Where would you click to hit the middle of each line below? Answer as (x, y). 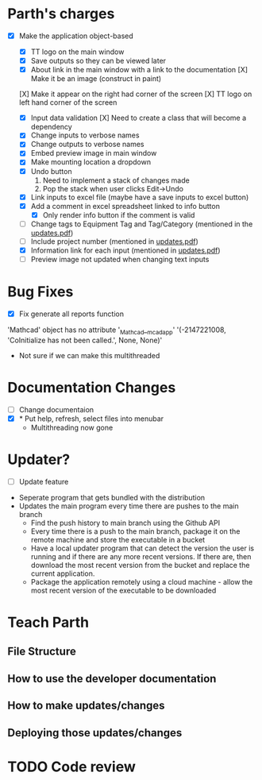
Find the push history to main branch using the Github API (125, 523)
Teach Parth (48, 622)
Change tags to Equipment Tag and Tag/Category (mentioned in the (142, 224)
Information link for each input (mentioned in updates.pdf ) (125, 250)
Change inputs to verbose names (85, 135)
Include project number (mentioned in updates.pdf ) (115, 241)
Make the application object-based (76, 36)
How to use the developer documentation (112, 679)
